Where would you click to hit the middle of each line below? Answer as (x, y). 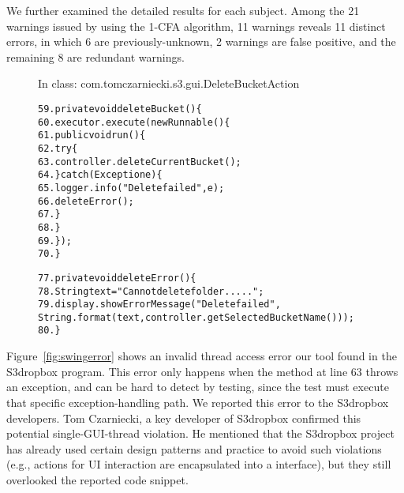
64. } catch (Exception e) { (100, 175)
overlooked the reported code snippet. (97, 479)
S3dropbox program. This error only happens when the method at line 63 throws (202, 371)
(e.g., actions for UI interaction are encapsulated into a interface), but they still (199, 464)
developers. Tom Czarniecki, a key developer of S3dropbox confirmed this (184, 418)
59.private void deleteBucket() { (120, 109)
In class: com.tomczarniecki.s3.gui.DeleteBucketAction (169, 83)
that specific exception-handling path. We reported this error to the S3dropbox (198, 402)
